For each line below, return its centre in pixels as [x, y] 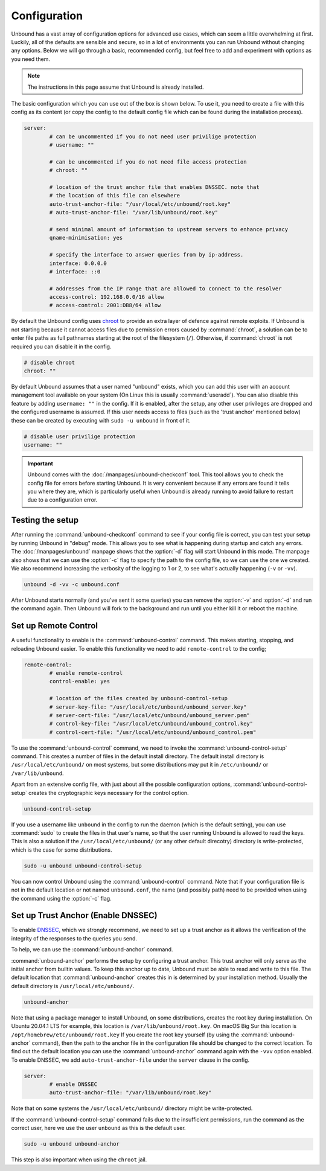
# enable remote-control [86, 673]
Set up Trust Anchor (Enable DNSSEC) [84, 915]
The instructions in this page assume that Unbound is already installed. [116, 87]
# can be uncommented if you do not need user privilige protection [153, 136]
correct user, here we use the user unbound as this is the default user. [99, 1128]
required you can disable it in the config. [61, 346]
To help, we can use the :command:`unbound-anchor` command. [92, 949]
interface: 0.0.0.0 [78, 263]
